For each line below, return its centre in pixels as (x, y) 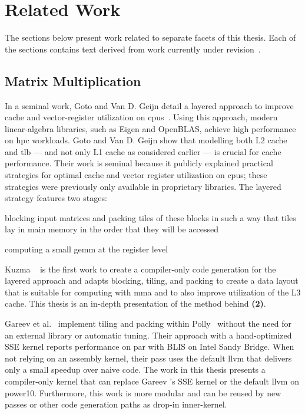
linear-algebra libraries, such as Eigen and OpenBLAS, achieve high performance (150, 128)
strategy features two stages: (56, 198)
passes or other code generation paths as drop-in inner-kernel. (116, 404)
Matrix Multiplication (73, 80)
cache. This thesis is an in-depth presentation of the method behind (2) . (135, 303)
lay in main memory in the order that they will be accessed (112, 229)
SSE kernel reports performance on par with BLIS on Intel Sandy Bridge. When (150, 346)
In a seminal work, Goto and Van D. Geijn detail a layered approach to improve (149, 105)
